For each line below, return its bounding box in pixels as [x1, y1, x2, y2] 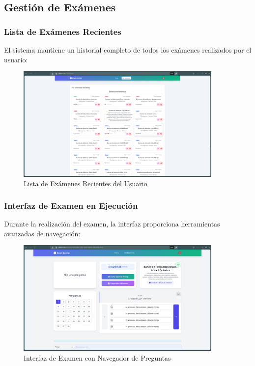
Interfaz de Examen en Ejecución [4, 199, 138, 211]
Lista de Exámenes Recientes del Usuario [24, 178, 147, 189]
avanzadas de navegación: [4, 228, 81, 238]
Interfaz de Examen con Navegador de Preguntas [24, 352, 171, 363]
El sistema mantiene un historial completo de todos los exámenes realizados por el [4, 45, 252, 55]
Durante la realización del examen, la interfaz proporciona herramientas [4, 219, 220, 229]
